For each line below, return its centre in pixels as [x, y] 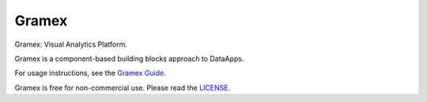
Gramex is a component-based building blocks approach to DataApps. [129, 59]
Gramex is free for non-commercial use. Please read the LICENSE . [123, 88]
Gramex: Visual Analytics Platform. [71, 44]
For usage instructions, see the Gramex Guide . [90, 73]
